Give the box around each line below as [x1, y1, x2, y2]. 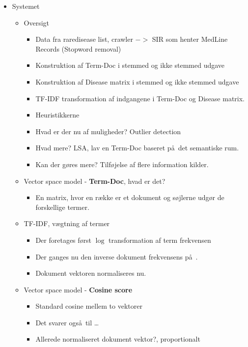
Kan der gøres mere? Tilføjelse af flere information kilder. [35, 159, 209, 169]
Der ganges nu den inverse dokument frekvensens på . [35, 251, 198, 261]
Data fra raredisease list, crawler [35, 34, 133, 44]
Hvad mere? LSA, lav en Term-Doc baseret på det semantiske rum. [35, 143, 239, 153]
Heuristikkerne [35, 110, 80, 120]
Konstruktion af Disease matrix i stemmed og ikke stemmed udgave [35, 76, 239, 87]
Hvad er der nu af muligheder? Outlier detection [35, 126, 181, 136]
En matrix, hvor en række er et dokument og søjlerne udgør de [35, 192, 224, 202]
